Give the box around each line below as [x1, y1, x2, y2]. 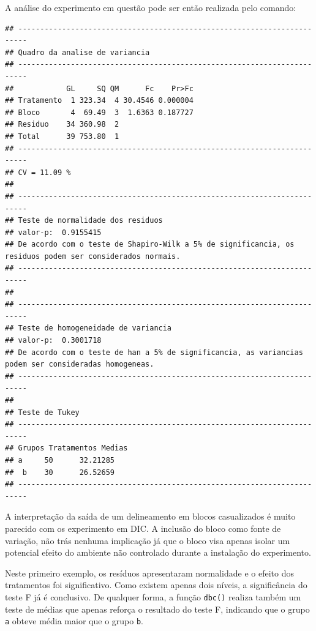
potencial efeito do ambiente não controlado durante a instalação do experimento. [5, 546, 311, 559]
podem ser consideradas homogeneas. [5, 360, 154, 369]
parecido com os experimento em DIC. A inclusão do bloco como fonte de [5, 521, 281, 534]
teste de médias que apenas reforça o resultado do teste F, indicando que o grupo [5, 602, 310, 615]
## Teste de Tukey [5, 408, 80, 417]
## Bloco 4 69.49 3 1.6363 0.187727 [5, 108, 194, 117]
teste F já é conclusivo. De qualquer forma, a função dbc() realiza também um [5, 590, 301, 603]
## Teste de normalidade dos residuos [5, 216, 163, 225]
